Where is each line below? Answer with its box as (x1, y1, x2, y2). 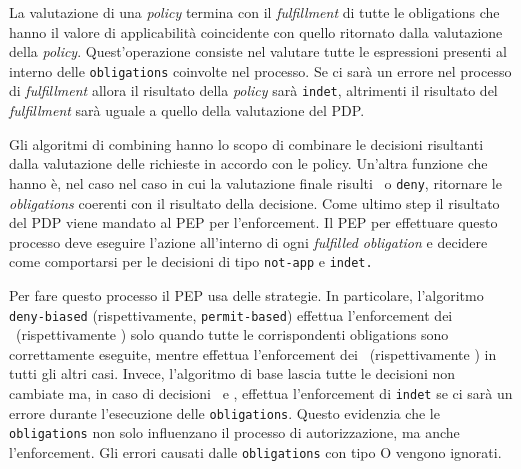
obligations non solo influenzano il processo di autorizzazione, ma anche (9, 422, 460, 443)
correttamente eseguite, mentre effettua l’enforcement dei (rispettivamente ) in (9, 343, 497, 364)
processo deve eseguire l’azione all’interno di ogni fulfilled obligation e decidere (9, 231, 488, 252)
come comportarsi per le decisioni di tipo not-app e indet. (9, 251, 373, 272)
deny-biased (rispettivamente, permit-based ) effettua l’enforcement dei (9, 304, 453, 325)
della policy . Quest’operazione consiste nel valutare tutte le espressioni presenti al (9, 41, 507, 62)
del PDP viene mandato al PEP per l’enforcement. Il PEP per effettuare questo (9, 212, 498, 233)
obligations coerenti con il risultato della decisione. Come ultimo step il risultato (9, 192, 500, 213)
